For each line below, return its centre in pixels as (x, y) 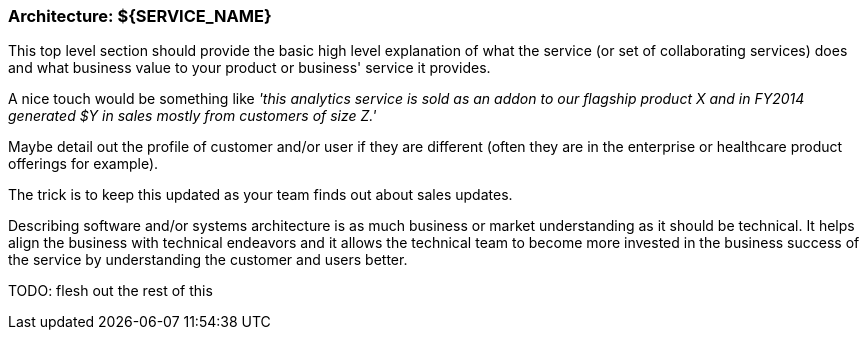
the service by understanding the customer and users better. (208, 260)
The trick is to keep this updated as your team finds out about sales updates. (260, 195)
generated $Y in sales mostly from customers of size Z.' (192, 116)
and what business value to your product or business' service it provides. (249, 68)
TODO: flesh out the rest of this (110, 291)
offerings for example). (83, 164)
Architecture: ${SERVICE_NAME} (140, 16)
